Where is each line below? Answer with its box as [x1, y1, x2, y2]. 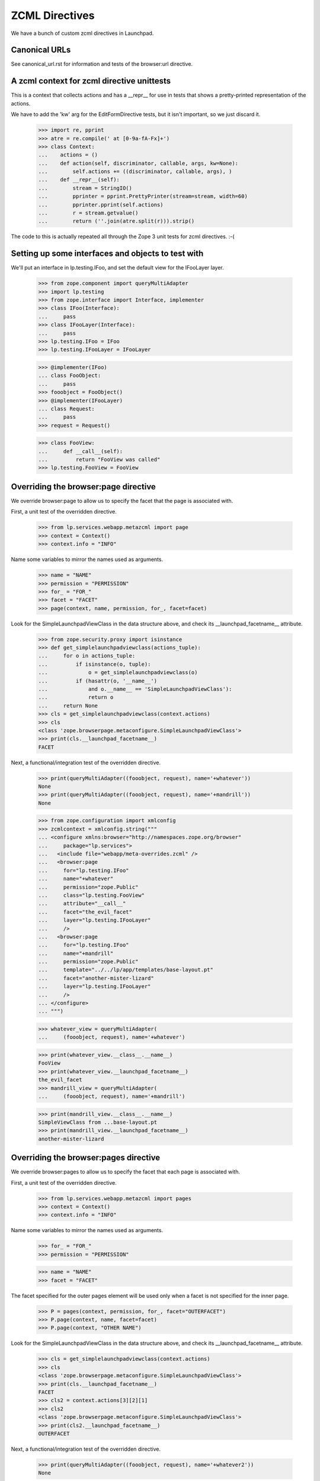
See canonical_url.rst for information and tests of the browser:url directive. [11, 60, 193, 68]
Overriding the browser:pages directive [11, 1153, 161, 1163]
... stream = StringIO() [38, 184, 133, 191]
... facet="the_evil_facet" [38, 908, 133, 915]
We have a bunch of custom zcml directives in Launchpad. [11, 30, 154, 37]
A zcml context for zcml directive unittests [11, 76, 171, 86]
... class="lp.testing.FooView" [38, 892, 145, 899]
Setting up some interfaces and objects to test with [11, 249, 204, 259]
